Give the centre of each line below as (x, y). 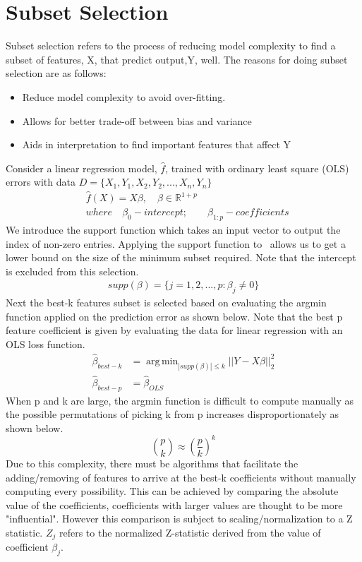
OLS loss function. (46, 343)
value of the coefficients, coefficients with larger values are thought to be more (174, 504)
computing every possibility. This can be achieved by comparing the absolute (172, 491)
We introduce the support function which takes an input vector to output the (173, 229)
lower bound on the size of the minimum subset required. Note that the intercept (181, 257)
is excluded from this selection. (72, 271)
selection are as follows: (56, 73)
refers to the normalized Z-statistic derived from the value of (190, 532)
